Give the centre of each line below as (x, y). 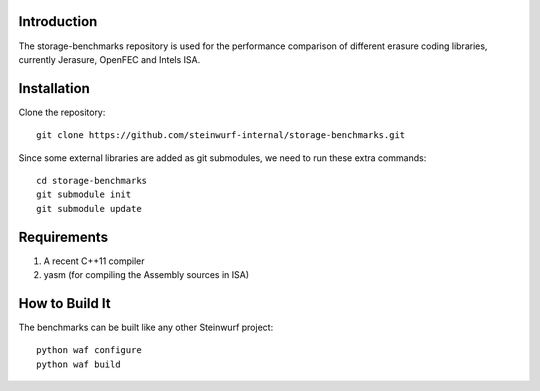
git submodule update (89, 208)
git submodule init (84, 194)
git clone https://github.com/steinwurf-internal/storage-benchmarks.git (221, 135)
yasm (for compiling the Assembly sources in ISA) (146, 275)
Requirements (63, 236)
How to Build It (64, 303)
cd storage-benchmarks (92, 180)
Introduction (58, 21)
